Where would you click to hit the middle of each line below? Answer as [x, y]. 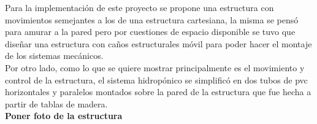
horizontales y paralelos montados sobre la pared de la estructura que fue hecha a [158, 92]
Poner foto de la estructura [64, 116]
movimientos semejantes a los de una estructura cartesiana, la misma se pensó [152, 19]
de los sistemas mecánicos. [54, 56]
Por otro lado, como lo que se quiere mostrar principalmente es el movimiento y [155, 67]
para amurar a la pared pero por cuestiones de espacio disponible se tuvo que [150, 32]
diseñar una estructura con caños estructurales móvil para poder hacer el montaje [158, 43]
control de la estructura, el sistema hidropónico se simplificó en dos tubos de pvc [156, 79]
